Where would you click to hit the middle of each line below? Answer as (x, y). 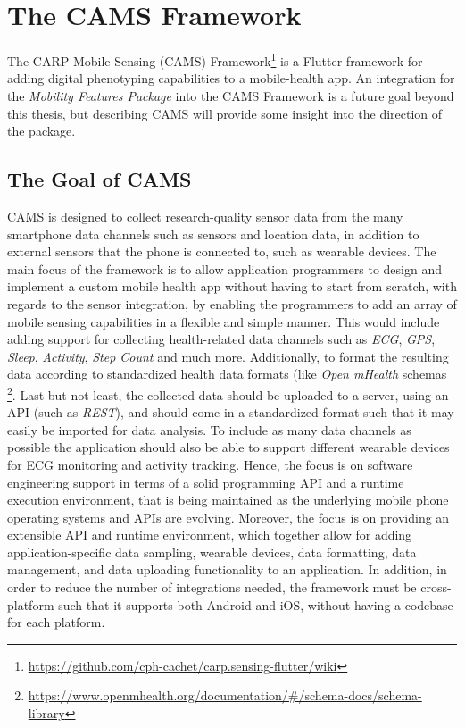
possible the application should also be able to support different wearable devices (228, 447)
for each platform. (56, 622)
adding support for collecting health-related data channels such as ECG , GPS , (221, 339)
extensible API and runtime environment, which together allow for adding (210, 535)
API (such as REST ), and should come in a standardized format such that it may (231, 412)
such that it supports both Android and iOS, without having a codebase (256, 604)
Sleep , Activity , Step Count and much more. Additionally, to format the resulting (228, 356)
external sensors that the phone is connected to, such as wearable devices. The (222, 251)
